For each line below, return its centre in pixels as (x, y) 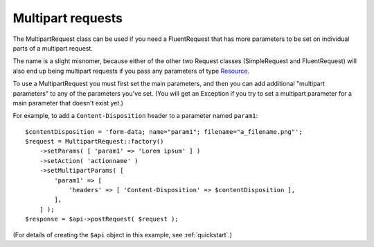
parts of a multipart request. (53, 48)
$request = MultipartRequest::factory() (95, 142)
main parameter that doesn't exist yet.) (68, 103)
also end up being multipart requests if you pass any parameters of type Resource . (131, 71)
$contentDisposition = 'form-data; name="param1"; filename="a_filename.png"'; (164, 131)
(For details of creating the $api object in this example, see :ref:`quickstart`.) (122, 235)
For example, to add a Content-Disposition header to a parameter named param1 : (135, 116)
